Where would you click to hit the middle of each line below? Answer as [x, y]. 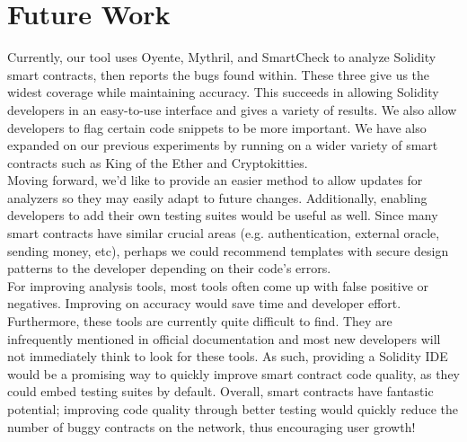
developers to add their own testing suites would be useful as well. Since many [223, 215]
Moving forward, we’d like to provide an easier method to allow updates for [215, 180]
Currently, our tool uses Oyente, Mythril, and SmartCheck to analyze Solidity [222, 57]
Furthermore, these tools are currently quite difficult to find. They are [200, 321]
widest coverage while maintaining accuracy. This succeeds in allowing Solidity [223, 92]
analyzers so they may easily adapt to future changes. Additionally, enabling [217, 197]
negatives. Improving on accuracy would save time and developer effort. [204, 303]
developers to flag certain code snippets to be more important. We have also [217, 127]
